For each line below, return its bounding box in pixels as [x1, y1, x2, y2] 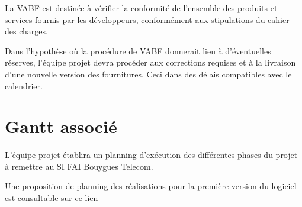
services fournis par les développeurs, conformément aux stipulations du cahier [5, 13, 290, 25]
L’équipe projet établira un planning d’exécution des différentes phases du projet [5, 148, 298, 161]
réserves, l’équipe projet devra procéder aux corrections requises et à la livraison [5, 56, 296, 69]
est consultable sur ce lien [5, 192, 98, 204]
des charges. [5, 25, 48, 37]
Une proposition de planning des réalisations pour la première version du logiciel [5, 180, 297, 192]
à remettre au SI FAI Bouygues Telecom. [5, 160, 153, 172]
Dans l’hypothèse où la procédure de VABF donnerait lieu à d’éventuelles [5, 44, 271, 57]
